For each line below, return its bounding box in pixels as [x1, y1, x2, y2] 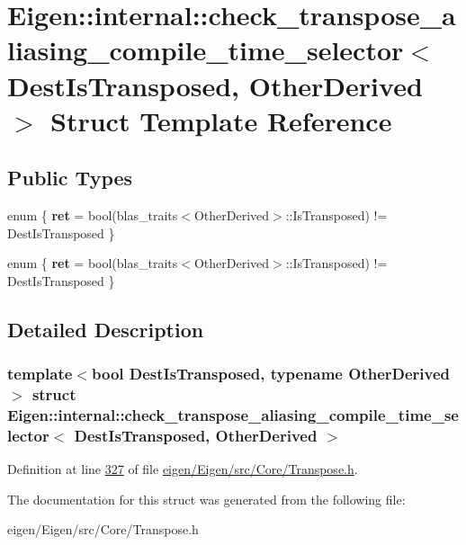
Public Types [7, 164, 133, 192]
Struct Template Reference [50, 102, 392, 138]
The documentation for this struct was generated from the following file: [7, 489, 406, 508]
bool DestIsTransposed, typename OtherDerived [91, 362, 451, 385]
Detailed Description [7, 315, 204, 343]
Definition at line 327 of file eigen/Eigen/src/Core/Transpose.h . [7, 460, 358, 478]
